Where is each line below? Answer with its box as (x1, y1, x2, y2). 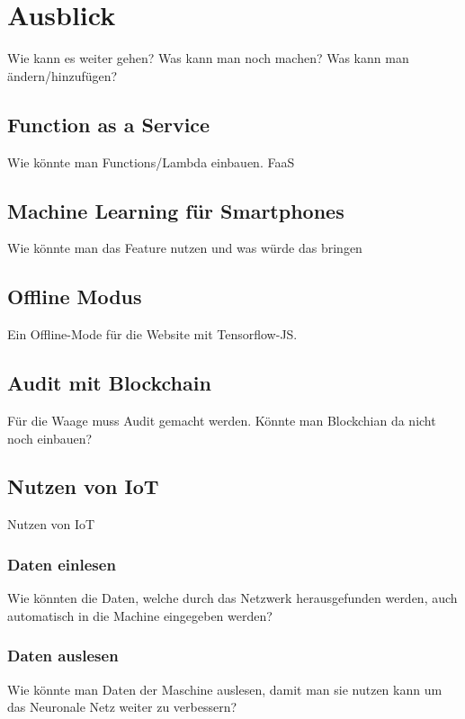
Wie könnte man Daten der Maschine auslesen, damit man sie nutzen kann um (7, 679, 443, 698)
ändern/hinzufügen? (7, 66, 118, 85)
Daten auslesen (7, 644, 119, 667)
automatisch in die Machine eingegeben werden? (7, 606, 273, 625)
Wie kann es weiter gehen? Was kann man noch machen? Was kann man (7, 49, 409, 67)
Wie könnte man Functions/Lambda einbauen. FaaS (7, 152, 295, 171)
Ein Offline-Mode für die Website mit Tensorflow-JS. (7, 325, 298, 344)
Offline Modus (7, 283, 142, 310)
